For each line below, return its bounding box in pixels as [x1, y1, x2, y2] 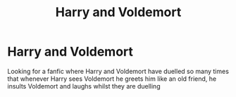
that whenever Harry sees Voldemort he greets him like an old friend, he [7, 75, 217, 83]
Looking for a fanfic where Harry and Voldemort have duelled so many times [7, 67, 229, 75]
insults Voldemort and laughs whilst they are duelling [7, 82, 161, 90]
